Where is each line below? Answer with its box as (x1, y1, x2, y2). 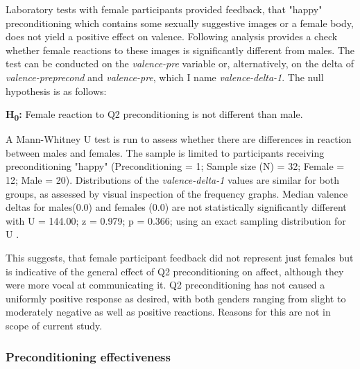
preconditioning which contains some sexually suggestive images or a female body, (6, 15, 354, 30)
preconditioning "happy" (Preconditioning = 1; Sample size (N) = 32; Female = (6, 159, 345, 173)
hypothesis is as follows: (6, 83, 107, 98)
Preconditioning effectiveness (6, 347, 171, 365)
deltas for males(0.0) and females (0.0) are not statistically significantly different (6, 200, 347, 214)
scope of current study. (6, 318, 103, 332)
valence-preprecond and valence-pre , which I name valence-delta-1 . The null (6, 69, 324, 84)
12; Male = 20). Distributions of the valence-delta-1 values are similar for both (6, 173, 339, 187)
